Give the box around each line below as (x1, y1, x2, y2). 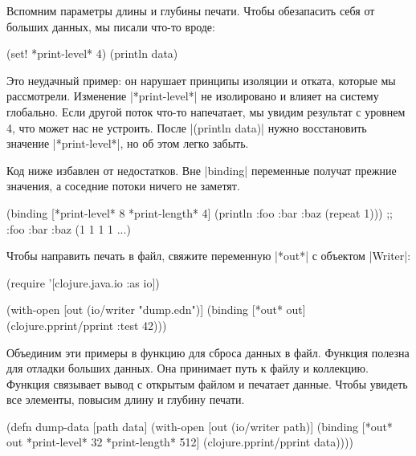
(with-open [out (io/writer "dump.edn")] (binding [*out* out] (6, 301, 306, 318)
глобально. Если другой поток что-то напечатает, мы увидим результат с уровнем (6, 103, 406, 120)
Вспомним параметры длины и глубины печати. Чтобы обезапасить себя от (6, 2, 375, 18)
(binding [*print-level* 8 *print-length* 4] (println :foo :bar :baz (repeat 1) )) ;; (6, 204, 393, 221)
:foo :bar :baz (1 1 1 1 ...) (6, 220, 131, 237)
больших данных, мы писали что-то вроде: (6, 18, 215, 35)
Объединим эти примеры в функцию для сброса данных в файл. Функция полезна (6, 344, 410, 360)
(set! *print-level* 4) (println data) (6, 45, 178, 62)
